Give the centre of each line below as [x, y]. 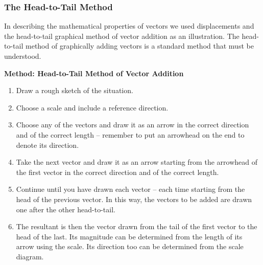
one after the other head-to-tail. [66, 209]
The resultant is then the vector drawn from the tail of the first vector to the [137, 226]
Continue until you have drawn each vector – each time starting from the [130, 189]
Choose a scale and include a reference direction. [92, 107]
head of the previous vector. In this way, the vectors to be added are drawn [134, 199]
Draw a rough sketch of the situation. [75, 90]
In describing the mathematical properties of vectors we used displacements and [129, 26]
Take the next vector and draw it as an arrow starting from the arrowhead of [137, 162]
